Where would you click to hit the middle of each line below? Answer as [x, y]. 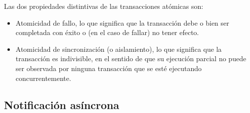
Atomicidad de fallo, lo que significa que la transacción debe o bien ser [122, 22]
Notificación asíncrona [62, 104]
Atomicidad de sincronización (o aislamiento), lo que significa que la [119, 49]
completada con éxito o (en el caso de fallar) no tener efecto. [107, 32]
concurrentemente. [43, 78]
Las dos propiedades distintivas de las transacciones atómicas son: [104, 6]
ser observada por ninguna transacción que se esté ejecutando [108, 68]
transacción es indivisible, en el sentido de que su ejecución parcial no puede [131, 58]
